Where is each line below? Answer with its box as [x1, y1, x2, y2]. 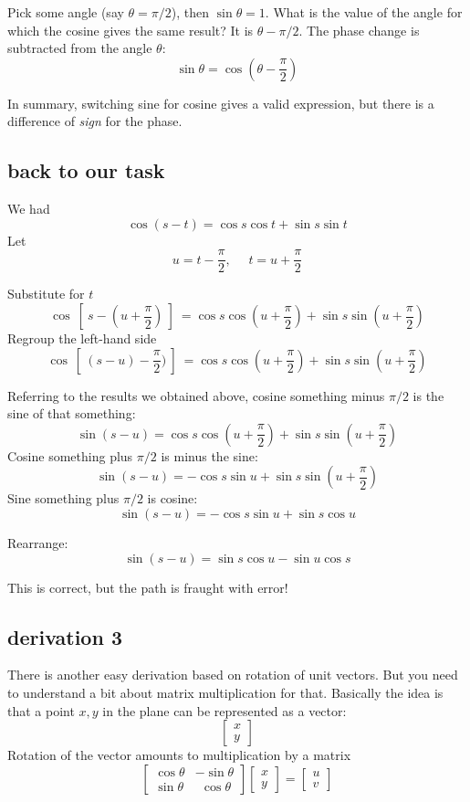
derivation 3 [7, 622, 122, 650]
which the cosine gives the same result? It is [7, 20, 254, 39]
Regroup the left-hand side [7, 329, 157, 348]
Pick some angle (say [7, 3, 124, 21]
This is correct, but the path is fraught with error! [7, 577, 288, 596]
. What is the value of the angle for [265, 3, 463, 21]
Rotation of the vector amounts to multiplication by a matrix [7, 745, 351, 765]
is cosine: [147, 489, 198, 508]
